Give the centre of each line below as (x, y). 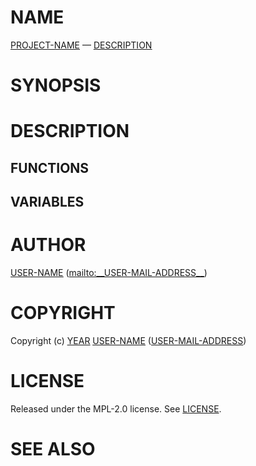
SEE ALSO (53, 449)
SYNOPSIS (56, 85)
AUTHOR (48, 245)
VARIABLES (47, 202)
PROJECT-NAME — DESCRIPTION (81, 45)
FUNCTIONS (50, 167)
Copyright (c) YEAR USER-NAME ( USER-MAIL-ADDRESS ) (128, 340)
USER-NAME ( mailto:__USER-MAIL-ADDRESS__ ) (109, 273)
